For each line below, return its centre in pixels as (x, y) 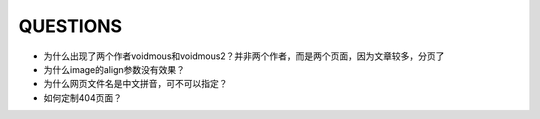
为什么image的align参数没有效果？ (114, 69)
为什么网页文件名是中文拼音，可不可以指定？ (135, 84)
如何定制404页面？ (82, 97)
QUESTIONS (70, 26)
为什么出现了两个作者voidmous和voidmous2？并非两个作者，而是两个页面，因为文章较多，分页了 (244, 56)
